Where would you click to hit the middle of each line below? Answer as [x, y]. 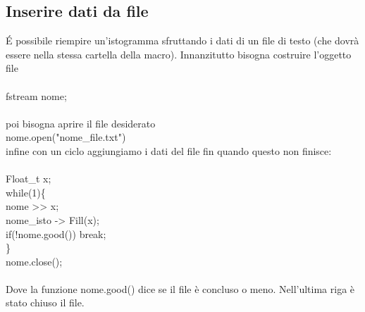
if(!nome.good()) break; [56, 233]
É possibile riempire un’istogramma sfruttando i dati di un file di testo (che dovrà [182, 40]
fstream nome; [36, 95]
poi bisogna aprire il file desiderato [81, 123]
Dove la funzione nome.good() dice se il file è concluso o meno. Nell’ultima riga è [180, 288]
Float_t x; [29, 179]
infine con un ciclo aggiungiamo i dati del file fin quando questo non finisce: [169, 150]
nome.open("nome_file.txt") [66, 137]
